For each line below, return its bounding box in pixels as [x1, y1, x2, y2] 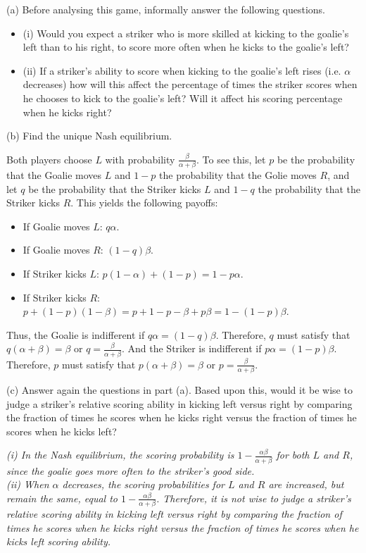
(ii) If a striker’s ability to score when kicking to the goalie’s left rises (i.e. [23, 63, 341, 77]
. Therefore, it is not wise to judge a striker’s [156, 490, 351, 505]
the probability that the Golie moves [159, 168, 317, 182]
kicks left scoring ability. [6, 534, 111, 549]
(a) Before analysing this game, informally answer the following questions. [6, 2, 325, 16]
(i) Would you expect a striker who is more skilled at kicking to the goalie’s [23, 25, 349, 40]
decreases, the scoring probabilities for [62, 477, 225, 492]
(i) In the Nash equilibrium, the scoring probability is [6, 447, 234, 462]
